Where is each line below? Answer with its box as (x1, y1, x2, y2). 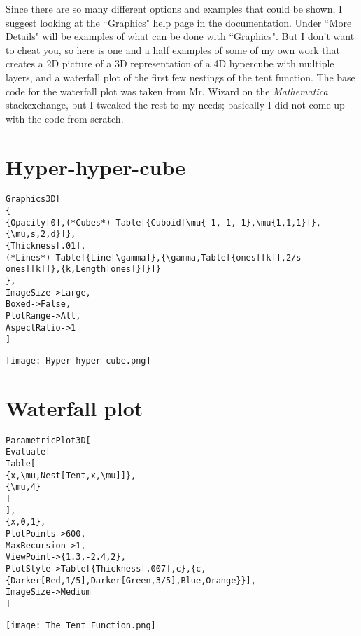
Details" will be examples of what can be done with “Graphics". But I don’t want (6, 29, 355, 43)
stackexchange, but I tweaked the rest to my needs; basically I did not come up (6, 97, 345, 112)
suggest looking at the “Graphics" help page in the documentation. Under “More (6, 15, 352, 29)
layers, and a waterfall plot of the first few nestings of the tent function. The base (6, 69, 355, 84)
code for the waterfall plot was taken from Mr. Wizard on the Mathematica (6, 83, 328, 98)
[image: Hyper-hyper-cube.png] (6, 356, 151, 366)
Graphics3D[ (6, 194, 61, 205)
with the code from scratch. (6, 111, 124, 125)
